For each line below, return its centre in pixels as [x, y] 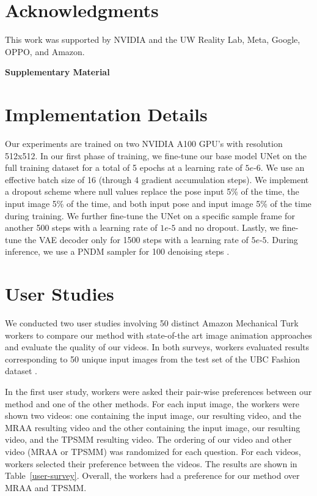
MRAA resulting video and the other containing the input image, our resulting [153, 427]
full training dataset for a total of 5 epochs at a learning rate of [124, 167]
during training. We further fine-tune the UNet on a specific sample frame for [150, 215]
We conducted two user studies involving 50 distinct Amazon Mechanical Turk [152, 323]
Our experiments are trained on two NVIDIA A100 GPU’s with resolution [144, 144]
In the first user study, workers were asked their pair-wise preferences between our [158, 392]
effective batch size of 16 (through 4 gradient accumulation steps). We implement [157, 179]
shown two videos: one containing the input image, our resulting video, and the [153, 415]
